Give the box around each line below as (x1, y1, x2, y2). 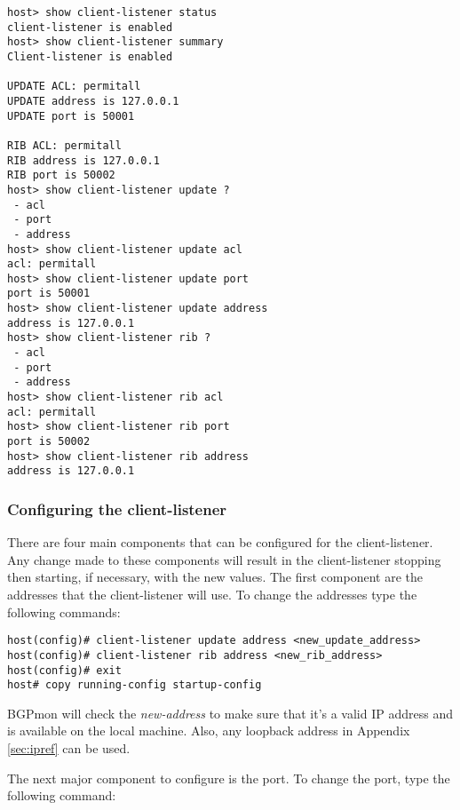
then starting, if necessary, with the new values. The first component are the (7, 568, 423, 586)
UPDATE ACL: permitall (7, 80, 141, 93)
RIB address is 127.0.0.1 (7, 154, 160, 167)
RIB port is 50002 (7, 169, 115, 182)
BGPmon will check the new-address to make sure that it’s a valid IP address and (7, 703, 453, 722)
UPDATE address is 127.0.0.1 (7, 94, 179, 107)
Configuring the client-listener (7, 497, 227, 520)
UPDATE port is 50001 (7, 109, 135, 123)
